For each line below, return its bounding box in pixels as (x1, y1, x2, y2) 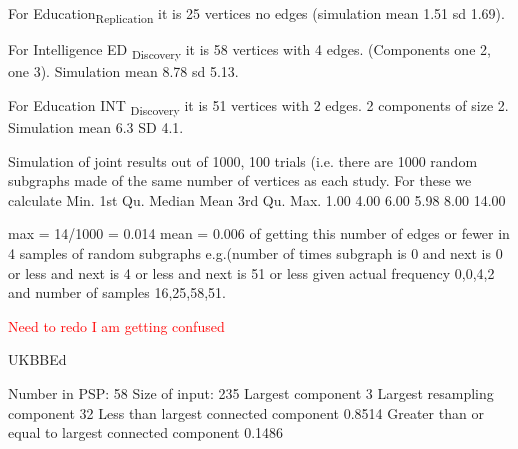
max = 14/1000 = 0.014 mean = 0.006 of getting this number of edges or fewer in (8, 223, 510, 244)
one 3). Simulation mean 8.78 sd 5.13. (8, 61, 239, 82)
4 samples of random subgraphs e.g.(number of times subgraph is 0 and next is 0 (8, 242, 503, 263)
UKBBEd (8, 349, 67, 370)
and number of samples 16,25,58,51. (8, 282, 226, 303)
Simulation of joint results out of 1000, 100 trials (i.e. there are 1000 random (8, 150, 478, 171)
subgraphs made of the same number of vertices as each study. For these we (8, 170, 472, 191)
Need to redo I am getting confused (8, 315, 225, 336)
